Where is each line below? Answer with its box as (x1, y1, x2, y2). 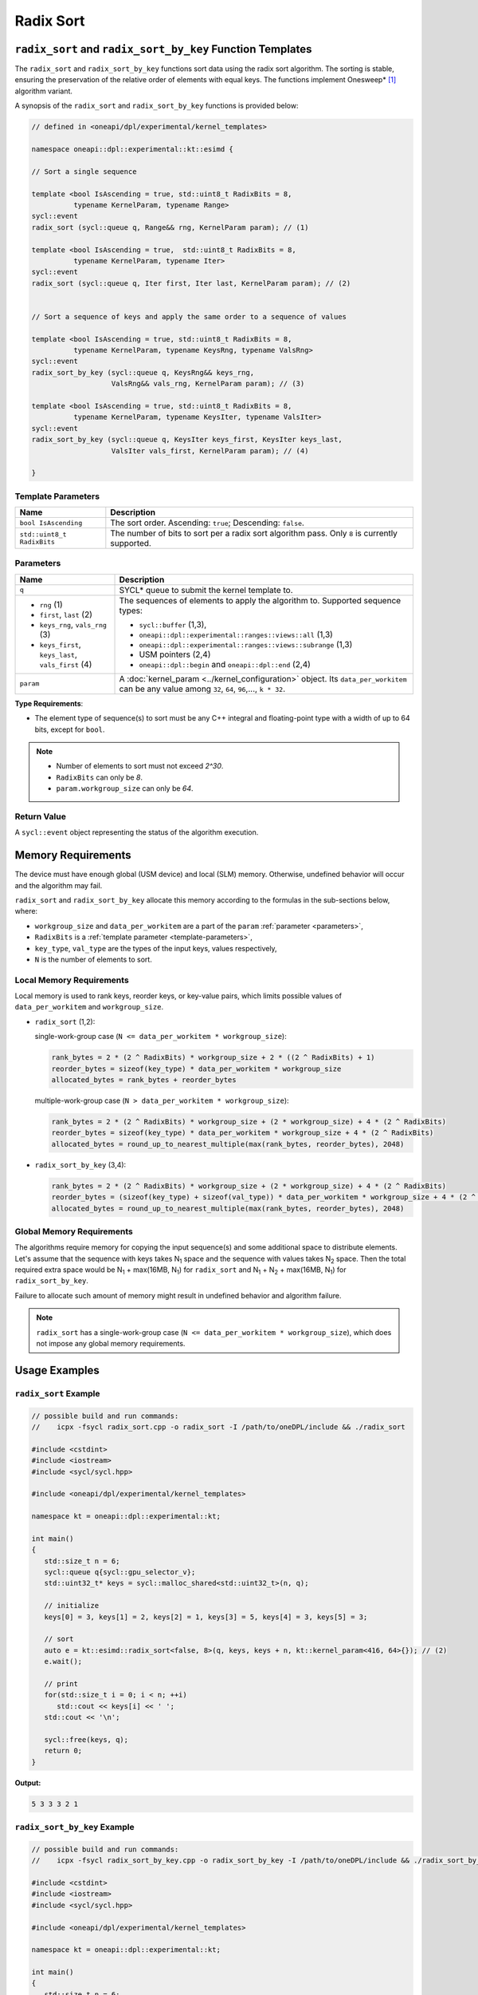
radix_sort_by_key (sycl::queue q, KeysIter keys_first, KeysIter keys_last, (31, 435, 343, 444)
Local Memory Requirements (14, 974, 129, 986)
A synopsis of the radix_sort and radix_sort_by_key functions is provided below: (14, 101, 299, 111)
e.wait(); (44, 1657, 83, 1666)
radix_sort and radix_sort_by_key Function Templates (14, 42, 312, 56)
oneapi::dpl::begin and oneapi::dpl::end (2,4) (139, 658, 311, 670)
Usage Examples (14, 1363, 100, 1377)
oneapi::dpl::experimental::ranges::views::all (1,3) (139, 629, 334, 640)
